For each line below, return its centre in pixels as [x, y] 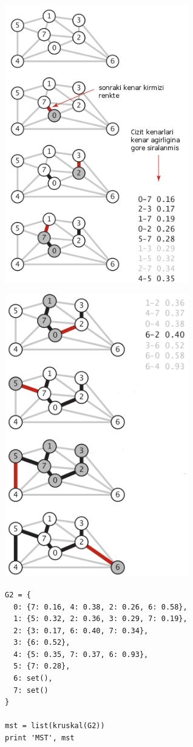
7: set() [31, 690]
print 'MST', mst [40, 738]
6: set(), [33, 679]
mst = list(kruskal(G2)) [55, 726]
